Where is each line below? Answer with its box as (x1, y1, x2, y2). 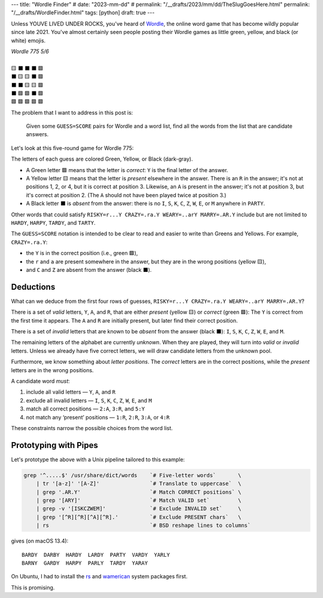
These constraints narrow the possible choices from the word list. (11, 424, 173, 431)
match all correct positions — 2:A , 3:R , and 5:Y (26, 405, 145, 412)
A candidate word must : (11, 377, 70, 385)
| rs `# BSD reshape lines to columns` (36, 522, 251, 529)
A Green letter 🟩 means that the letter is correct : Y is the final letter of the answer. (26, 166, 228, 173)
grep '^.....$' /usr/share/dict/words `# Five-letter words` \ (23, 472, 242, 479)
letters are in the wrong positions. (11, 366, 94, 373)
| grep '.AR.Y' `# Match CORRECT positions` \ (36, 489, 242, 495)
